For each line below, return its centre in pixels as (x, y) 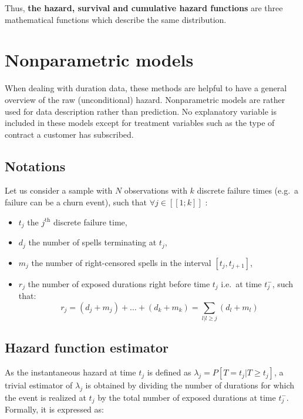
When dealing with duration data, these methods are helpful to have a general (146, 88)
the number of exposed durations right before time (119, 283)
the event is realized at (46, 397)
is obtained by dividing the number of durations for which (190, 385)
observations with (156, 190)
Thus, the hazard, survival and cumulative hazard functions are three (144, 8)
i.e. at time (241, 283)
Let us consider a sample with (59, 190)
